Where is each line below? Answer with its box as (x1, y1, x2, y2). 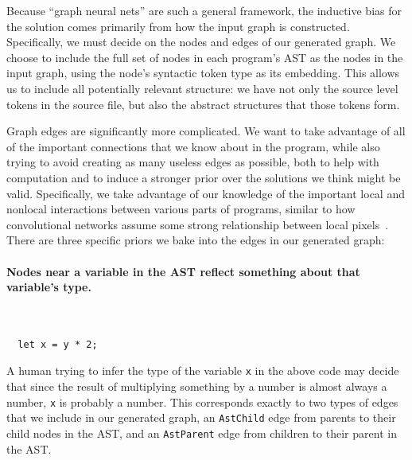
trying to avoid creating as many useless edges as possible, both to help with (6, 154, 379, 170)
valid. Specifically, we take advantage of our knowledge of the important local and (6, 185, 405, 201)
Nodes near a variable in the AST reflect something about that (6, 263, 360, 279)
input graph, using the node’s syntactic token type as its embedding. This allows (6, 64, 400, 81)
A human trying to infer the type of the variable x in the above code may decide (6, 362, 399, 379)
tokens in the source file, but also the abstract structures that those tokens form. (6, 96, 400, 112)
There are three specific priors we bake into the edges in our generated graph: (6, 232, 385, 248)
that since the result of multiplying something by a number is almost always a (6, 378, 387, 395)
